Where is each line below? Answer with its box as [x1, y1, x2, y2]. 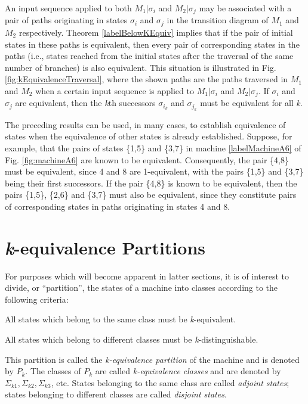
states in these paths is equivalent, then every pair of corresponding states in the [5, 38, 300, 50]
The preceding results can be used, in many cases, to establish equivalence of [5, 118, 286, 130]
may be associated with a [199, 2, 292, 14]
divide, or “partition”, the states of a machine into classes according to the [5, 281, 278, 294]
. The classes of [25, 365, 81, 377]
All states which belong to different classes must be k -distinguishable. [5, 332, 258, 345]
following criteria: [5, 293, 69, 305]
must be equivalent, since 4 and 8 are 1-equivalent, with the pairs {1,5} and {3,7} [5, 165, 304, 178]
